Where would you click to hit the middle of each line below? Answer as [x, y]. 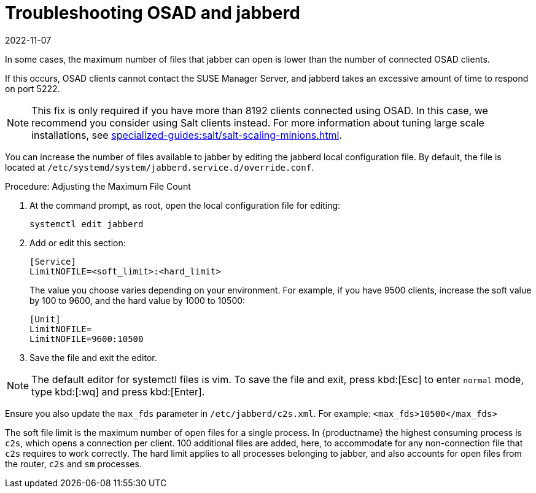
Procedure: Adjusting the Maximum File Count [98, 186]
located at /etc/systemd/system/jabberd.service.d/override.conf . [160, 167]
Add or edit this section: [78, 243]
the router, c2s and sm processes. [73, 464]
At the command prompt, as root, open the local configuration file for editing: [185, 205]
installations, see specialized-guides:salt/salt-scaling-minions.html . [187, 135]
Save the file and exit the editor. [93, 357]
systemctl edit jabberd [87, 224]
